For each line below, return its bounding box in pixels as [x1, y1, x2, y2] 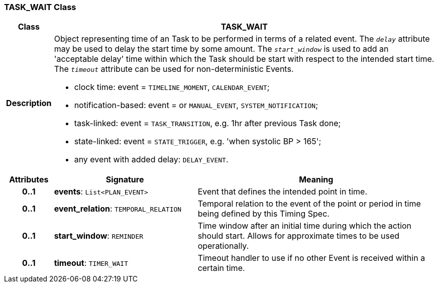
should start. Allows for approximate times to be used [197, 231, 400, 241]
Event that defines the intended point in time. [197, 186, 367, 197]
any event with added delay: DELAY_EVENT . [74, 154, 229, 165]
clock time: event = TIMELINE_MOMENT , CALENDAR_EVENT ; [74, 82, 270, 92]
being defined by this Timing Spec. [197, 209, 330, 219]
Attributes [9, 174, 49, 185]
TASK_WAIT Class [4, 2, 76, 12]
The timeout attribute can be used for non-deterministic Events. [54, 64, 294, 74]
